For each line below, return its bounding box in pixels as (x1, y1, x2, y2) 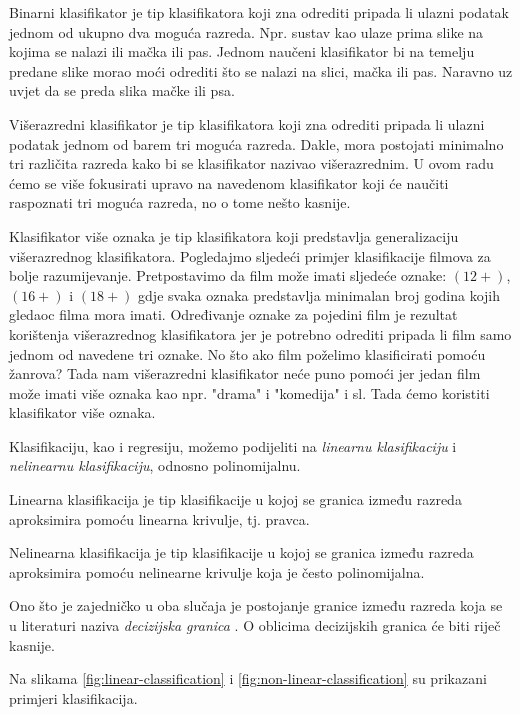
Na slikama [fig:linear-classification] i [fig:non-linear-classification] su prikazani (9, 668, 487, 689)
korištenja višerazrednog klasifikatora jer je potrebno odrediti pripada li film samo (9, 323, 512, 344)
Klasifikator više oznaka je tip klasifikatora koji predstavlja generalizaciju (9, 225, 459, 246)
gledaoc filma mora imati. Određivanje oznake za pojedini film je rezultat (9, 304, 458, 325)
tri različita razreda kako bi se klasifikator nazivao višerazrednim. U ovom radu (9, 153, 494, 174)
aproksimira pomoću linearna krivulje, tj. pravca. (9, 508, 310, 529)
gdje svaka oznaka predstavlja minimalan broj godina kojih (138, 284, 501, 305)
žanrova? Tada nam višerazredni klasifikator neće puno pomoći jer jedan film (9, 363, 481, 384)
